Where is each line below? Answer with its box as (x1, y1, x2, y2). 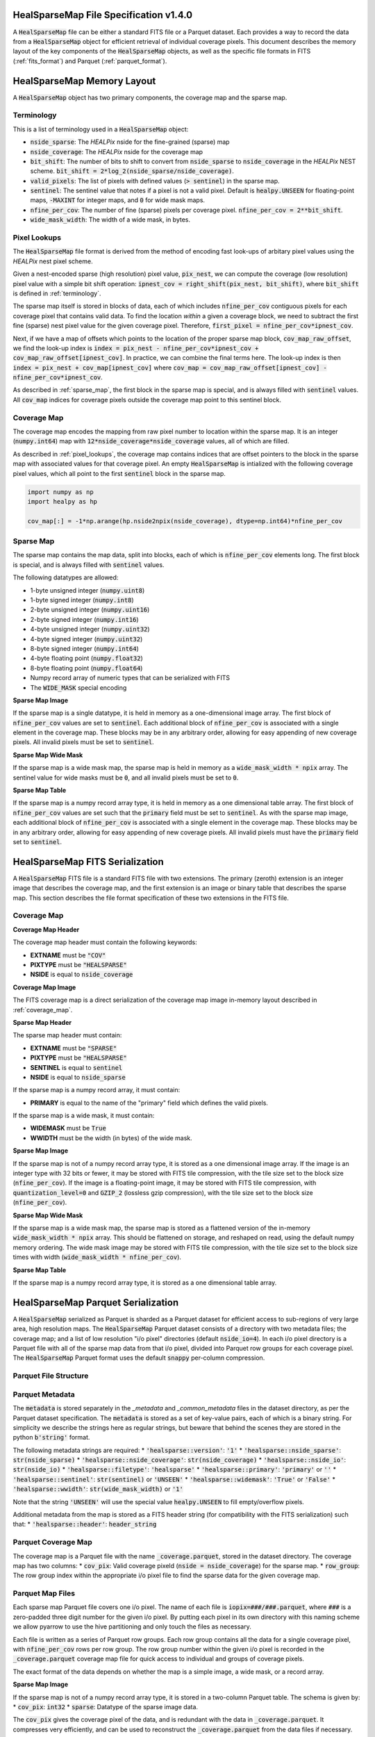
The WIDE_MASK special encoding (30, 683, 127, 691)
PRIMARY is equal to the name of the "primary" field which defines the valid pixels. (30, 1098, 269, 1107)
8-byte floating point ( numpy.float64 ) (30, 664, 143, 672)
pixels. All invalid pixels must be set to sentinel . (12, 738, 154, 746)
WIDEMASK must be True (30, 1124, 107, 1133)
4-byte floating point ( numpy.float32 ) (30, 654, 144, 663)
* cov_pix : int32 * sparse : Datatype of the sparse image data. (12, 1702, 198, 1711)
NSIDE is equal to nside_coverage (30, 970, 133, 979)
